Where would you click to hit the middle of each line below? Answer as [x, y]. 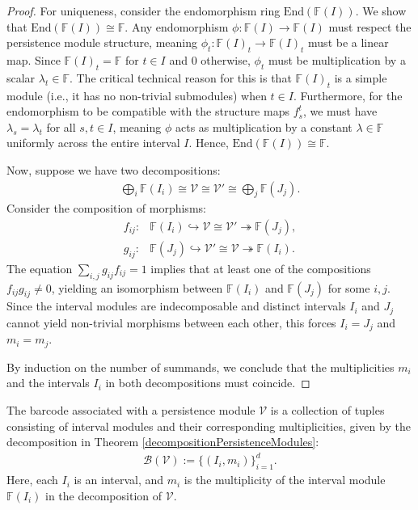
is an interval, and [119, 480]
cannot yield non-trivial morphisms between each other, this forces [171, 322]
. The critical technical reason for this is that [180, 77]
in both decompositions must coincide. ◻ [208, 383]
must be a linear [348, 42]
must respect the [370, 26]
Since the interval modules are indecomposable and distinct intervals [176, 306]
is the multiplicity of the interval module [285, 480]
